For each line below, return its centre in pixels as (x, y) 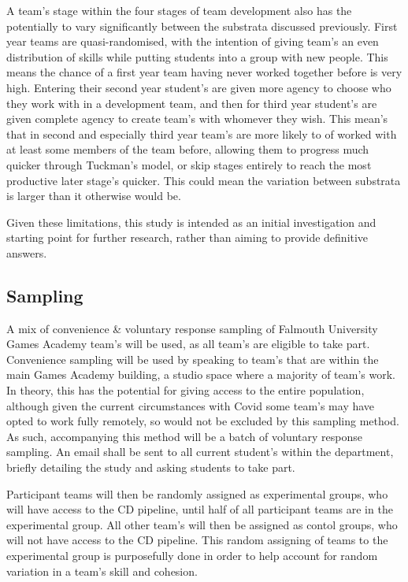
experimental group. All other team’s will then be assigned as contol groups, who (202, 524)
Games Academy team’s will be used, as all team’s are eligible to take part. (188, 344)
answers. (27, 252)
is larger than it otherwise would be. (94, 196)
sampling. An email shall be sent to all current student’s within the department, (200, 452)
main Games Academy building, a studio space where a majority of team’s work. (201, 374)
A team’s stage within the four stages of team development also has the (179, 10)
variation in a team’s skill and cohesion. (102, 571)
